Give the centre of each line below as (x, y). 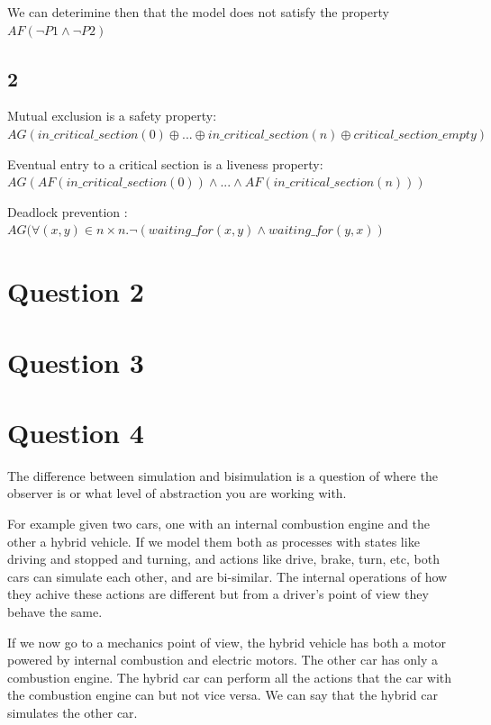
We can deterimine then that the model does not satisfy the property (198, 12)
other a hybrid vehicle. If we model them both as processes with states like (214, 541)
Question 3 (76, 362)
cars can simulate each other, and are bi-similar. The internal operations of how (227, 576)
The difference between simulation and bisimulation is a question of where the (223, 475)
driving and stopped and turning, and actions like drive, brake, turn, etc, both (223, 559)
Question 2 (76, 291)
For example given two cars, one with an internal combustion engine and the (219, 524)
